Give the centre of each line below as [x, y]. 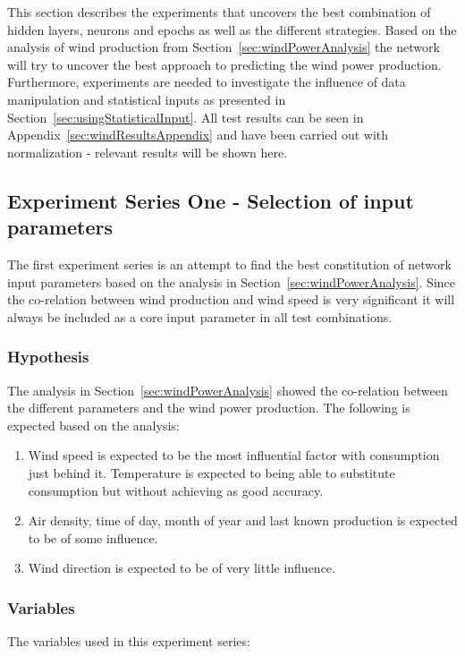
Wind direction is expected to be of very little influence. [182, 568]
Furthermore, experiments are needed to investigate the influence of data [207, 82]
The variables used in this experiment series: [129, 641]
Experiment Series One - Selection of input [211, 200]
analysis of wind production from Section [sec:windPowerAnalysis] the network [224, 47]
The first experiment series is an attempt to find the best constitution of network [229, 264]
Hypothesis [48, 357]
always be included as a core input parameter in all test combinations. [200, 316]
